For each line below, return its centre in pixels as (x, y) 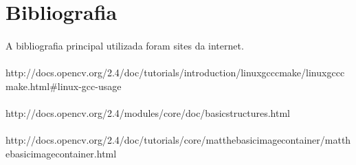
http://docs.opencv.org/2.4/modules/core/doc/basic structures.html (148, 112)
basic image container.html (63, 153)
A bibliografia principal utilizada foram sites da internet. (125, 45)
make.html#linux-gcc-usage (64, 86)
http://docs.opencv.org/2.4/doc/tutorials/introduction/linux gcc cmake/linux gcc (173, 73)
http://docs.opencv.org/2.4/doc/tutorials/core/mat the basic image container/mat (174, 140)
